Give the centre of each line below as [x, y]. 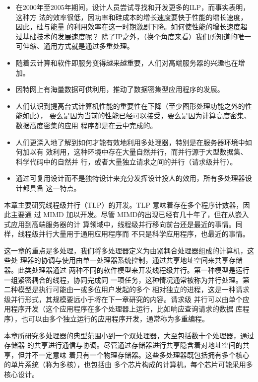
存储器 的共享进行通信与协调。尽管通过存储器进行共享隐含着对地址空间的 [123, 345]
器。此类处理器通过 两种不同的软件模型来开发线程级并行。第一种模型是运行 [127, 270]
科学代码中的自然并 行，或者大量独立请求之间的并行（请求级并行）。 [126, 161]
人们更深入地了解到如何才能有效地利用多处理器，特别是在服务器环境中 [130, 142]
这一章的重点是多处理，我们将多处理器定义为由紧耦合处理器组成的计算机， [126, 250]
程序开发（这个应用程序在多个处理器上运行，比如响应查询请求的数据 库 [127, 309]
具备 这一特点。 [55, 188]
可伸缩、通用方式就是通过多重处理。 [75, 46]
